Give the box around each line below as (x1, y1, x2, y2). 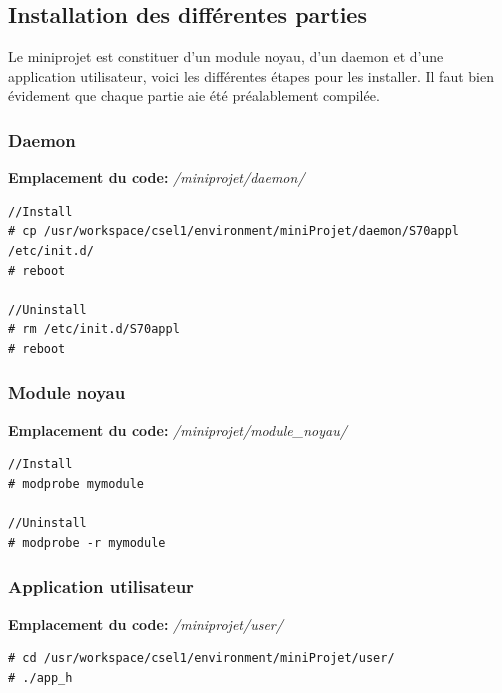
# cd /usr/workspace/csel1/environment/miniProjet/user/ (8, 651, 395, 666)
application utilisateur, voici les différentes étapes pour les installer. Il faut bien (8, 65, 494, 86)
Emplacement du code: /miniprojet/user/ (8, 613, 283, 634)
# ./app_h (8, 670, 73, 685)
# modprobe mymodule (8, 476, 145, 491)
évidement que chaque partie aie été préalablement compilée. (8, 85, 380, 106)
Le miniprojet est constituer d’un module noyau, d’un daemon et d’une (8, 46, 444, 67)
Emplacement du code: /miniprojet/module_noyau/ (8, 419, 347, 440)
